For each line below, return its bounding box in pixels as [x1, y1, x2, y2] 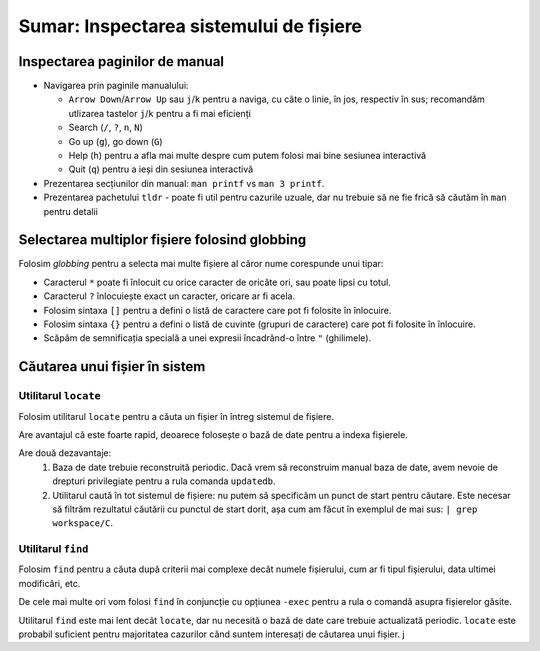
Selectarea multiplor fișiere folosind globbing [18, 231, 307, 249]
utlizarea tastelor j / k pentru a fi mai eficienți [68, 107, 252, 119]
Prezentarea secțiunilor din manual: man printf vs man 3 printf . [43, 177, 325, 189]
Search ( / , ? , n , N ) [68, 121, 144, 134]
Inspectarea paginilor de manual [18, 53, 225, 70]
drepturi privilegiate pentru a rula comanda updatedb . [52, 475, 276, 487]
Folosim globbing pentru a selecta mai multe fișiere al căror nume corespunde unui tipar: [18, 258, 384, 270]
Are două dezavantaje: [18, 447, 112, 459]
